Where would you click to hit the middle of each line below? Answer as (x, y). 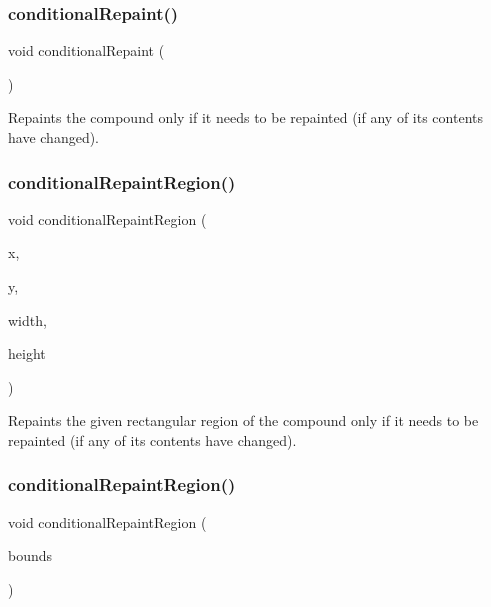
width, (27, 319)
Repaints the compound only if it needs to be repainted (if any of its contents (245, 117)
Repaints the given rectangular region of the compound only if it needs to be (243, 420)
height (27, 353)
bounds (30, 555)
